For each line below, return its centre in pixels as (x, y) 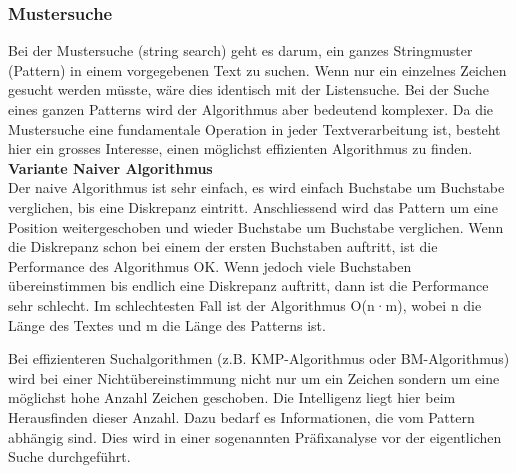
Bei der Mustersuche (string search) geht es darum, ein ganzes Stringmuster (240, 50)
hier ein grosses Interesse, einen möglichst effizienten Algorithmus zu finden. (240, 148)
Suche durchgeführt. (69, 456)
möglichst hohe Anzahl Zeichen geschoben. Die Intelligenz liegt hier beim (232, 397)
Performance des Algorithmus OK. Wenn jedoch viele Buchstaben (210, 265)
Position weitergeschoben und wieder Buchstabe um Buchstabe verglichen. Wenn (256, 226)
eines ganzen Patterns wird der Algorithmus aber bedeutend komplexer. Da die (251, 109)
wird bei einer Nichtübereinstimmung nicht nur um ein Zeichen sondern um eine (254, 377)
